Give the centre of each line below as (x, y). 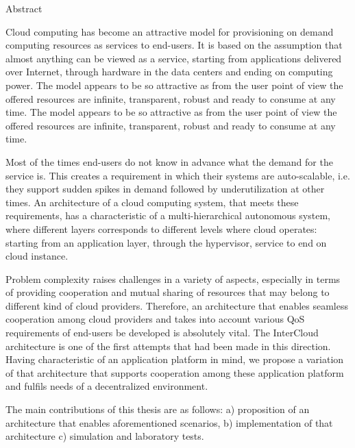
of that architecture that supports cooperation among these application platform (175, 372)
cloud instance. (37, 256)
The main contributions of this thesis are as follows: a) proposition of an (158, 409)
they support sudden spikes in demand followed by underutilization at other (165, 189)
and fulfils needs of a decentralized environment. (107, 386)
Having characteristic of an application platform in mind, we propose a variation (175, 359)
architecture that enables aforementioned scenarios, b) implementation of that (169, 422)
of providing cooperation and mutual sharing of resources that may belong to (168, 292)
